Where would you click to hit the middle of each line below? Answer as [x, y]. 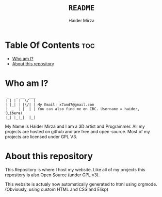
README [81, 8]
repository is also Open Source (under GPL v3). [52, 175]
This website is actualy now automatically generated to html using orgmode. [81, 184]
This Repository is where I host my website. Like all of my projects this [75, 169]
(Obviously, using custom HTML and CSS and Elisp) [57, 189]
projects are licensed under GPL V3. [41, 136]
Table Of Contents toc [50, 45]
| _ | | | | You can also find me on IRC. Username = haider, [72, 109]
